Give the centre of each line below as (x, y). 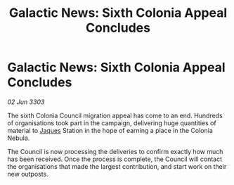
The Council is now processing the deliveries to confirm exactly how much (115, 151)
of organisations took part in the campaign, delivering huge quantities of (112, 123)
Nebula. (19, 138)
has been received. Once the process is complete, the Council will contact (115, 159)
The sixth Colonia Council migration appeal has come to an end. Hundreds (115, 115)
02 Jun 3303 (26, 102)
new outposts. (28, 174)
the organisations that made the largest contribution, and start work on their (117, 166)
